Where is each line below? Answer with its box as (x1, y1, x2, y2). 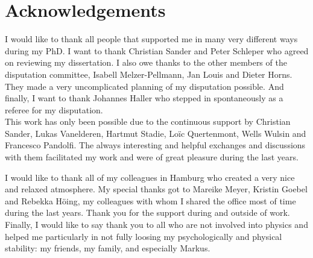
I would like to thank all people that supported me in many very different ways (5, 33, 298, 45)
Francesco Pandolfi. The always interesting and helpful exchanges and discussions (5, 139, 306, 151)
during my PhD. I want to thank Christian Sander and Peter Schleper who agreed (5, 44, 309, 57)
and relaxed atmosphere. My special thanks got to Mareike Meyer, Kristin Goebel (5, 183, 308, 195)
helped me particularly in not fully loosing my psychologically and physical (5, 230, 282, 242)
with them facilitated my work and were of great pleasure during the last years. (5, 151, 299, 163)
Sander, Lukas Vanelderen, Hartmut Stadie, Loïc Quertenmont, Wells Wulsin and (5, 127, 306, 139)
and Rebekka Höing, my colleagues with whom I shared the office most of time (5, 194, 296, 207)
